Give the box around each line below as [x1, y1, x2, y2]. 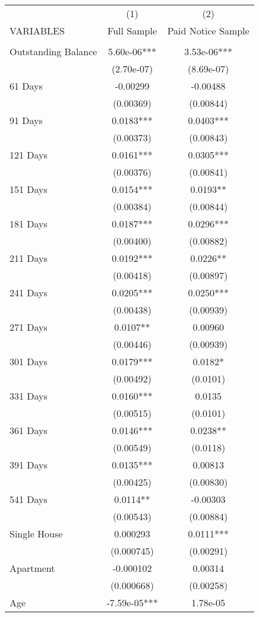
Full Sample [108, 24, 157, 37]
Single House [10, 527, 63, 540]
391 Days [10, 458, 48, 472]
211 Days [10, 251, 48, 265]
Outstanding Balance [10, 45, 97, 58]
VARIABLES [10, 24, 65, 37]
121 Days [10, 148, 48, 162]
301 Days [10, 355, 48, 368]
